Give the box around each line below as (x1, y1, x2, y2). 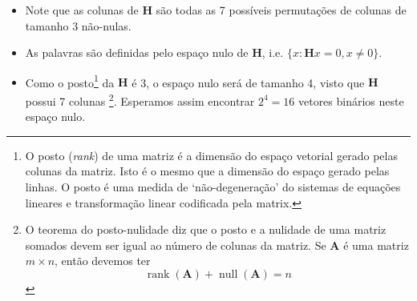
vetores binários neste (298, 92, 404, 109)
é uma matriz (343, 236, 409, 253)
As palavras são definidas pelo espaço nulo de (25, 44, 249, 61)
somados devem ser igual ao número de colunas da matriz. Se (25, 236, 326, 253)
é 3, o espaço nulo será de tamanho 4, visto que (132, 74, 365, 90)
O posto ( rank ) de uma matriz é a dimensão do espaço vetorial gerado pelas (25, 146, 398, 163)
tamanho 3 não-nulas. (25, 17, 132, 34)
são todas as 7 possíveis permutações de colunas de (156, 2, 407, 18)
